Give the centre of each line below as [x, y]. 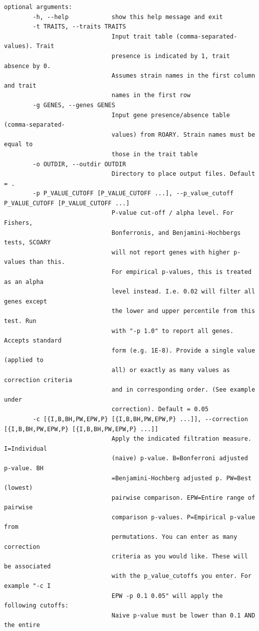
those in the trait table [155, 154]
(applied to [24, 360]
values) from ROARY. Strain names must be [183, 134]
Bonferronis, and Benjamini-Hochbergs [176, 233]
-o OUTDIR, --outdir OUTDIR [79, 164]
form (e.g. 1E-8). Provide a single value [183, 350]
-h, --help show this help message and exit [128, 17]
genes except [26, 301]
